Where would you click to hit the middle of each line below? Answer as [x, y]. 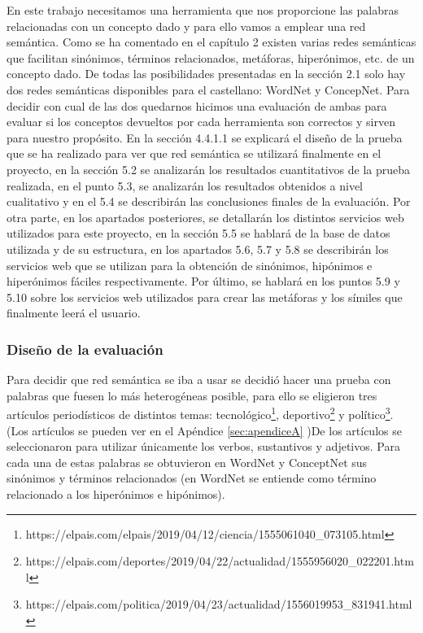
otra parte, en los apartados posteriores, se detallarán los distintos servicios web [205, 217]
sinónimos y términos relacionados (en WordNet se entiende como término [192, 478]
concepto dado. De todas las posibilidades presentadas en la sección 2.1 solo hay [206, 74]
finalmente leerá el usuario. [74, 313]
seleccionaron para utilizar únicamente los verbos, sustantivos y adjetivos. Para [203, 446]
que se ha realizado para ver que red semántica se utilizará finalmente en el [194, 153]
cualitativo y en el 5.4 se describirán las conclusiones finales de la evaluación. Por [209, 201]
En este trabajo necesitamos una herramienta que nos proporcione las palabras [203, 10]
